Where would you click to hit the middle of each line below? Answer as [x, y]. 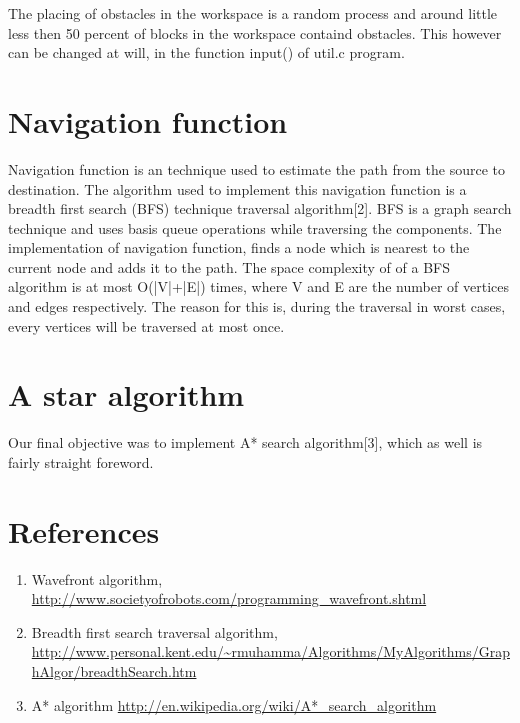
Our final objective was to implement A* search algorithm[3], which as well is [245, 442]
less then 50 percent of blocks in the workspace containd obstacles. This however [255, 32]
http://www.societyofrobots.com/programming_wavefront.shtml [229, 598]
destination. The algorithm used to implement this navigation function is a [237, 188]
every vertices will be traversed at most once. [146, 325]
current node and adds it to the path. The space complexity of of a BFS [229, 266]
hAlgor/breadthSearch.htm [114, 671]
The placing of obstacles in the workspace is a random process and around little [253, 13]
